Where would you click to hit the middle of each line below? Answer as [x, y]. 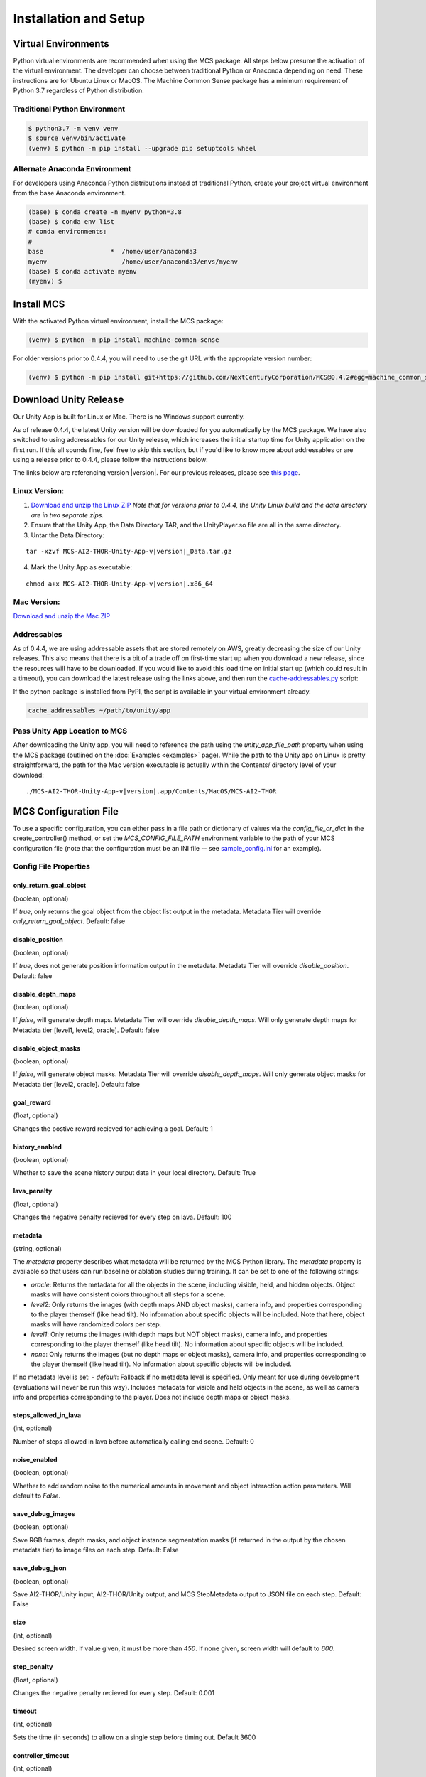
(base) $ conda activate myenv [83, 272]
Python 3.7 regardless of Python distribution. [79, 91]
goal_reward [32, 1102]
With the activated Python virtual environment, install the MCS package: [118, 321]
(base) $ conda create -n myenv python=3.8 [105, 212]
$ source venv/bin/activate [77, 138]
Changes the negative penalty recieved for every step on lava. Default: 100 [122, 1217]
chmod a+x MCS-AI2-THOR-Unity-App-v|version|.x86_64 [119, 584]
